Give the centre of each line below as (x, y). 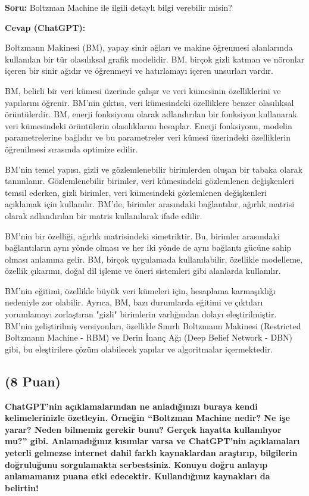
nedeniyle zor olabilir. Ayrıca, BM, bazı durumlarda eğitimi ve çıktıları (134, 302)
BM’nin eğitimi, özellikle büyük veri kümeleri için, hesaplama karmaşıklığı (140, 290)
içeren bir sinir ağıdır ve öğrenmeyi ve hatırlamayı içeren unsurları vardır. (139, 71)
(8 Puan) (33, 381)
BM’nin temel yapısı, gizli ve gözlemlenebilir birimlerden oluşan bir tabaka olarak (154, 169)
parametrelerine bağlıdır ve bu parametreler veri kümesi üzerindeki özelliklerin (148, 137)
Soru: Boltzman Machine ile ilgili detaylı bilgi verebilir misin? (118, 7)
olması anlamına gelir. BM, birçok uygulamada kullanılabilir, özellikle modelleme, (154, 259)
